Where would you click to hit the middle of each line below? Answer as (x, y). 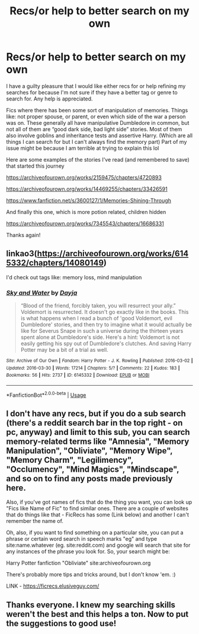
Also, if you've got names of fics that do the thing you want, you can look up (99, 502)
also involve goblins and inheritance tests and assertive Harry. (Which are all (99, 135)
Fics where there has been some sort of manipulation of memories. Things (97, 110)
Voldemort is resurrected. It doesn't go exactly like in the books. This (105, 312)
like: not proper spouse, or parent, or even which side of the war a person (96, 116)
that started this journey (35, 166)
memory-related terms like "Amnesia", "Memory (98, 442)
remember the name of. (35, 521)
